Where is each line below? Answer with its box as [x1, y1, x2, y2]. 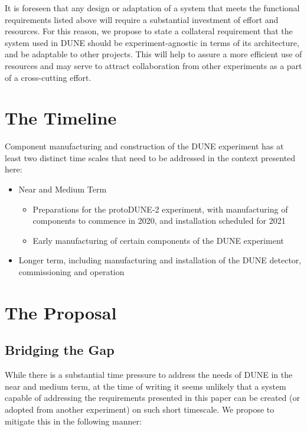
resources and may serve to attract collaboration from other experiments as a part [5, 59, 302, 71]
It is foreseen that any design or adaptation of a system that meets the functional [5, 2, 300, 14]
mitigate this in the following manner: [5, 414, 142, 427]
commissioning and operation [18, 266, 125, 278]
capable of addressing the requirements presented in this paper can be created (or [5, 391, 300, 404]
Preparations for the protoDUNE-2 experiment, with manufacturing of [32, 203, 288, 215]
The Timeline [5, 106, 117, 130]
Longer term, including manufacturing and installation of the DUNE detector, [18, 254, 302, 266]
